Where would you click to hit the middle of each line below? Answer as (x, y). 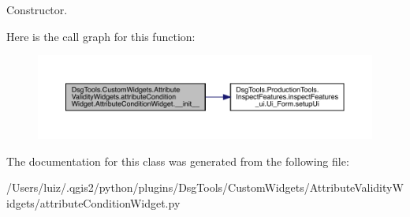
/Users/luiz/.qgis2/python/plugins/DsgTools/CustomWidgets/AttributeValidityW (205, 187)
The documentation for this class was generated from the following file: (178, 161)
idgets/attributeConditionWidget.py (93, 202)
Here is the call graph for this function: (101, 36)
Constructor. (37, 9)
